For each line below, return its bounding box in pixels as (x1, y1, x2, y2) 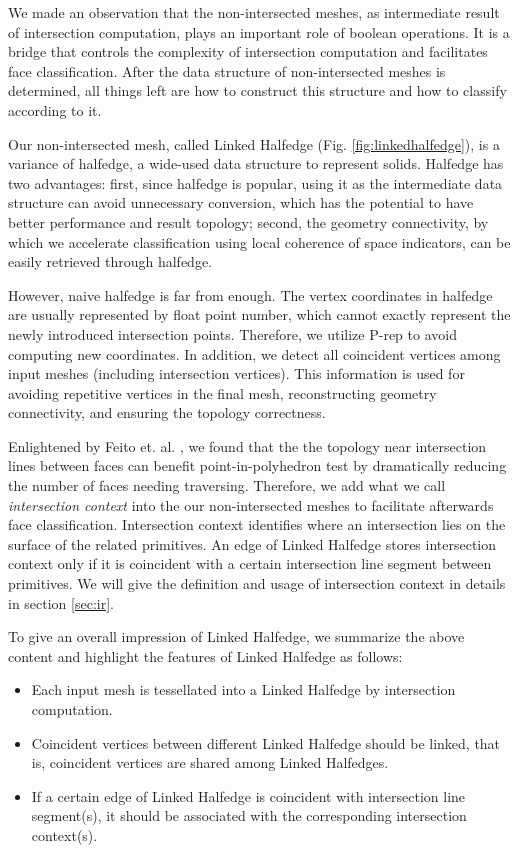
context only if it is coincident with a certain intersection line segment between (8, 553, 492, 574)
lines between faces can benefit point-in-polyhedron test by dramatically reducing (8, 455, 507, 476)
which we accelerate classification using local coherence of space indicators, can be (8, 231, 511, 252)
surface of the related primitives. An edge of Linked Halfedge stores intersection (8, 533, 497, 554)
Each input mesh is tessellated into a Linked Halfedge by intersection (31, 679, 456, 700)
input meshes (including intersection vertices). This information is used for (8, 363, 465, 384)
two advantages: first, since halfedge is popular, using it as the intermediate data (8, 172, 503, 193)
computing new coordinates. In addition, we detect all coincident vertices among (8, 343, 501, 364)
